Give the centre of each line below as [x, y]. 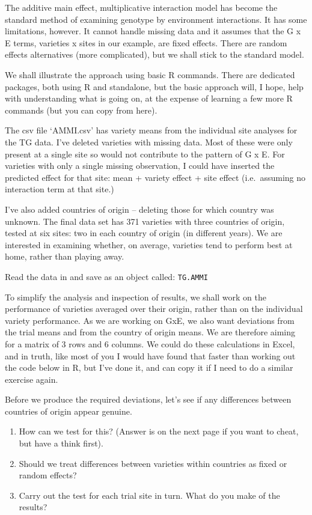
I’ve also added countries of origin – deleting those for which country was [139, 209]
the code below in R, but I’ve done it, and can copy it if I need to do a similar [149, 367]
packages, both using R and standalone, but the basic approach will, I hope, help [154, 86]
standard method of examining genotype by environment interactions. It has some [156, 19]
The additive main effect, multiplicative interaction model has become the [141, 7]
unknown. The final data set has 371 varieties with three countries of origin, [145, 221]
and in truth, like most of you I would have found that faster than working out [150, 355]
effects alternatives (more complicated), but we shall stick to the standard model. [154, 54]
